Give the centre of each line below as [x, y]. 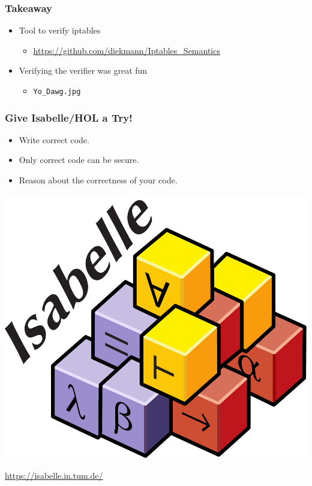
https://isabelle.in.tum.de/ [54, 475]
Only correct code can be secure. [79, 160]
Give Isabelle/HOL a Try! [69, 117]
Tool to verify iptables [60, 30]
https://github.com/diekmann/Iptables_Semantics [127, 50]
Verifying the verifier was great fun [83, 70]
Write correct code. [54, 139]
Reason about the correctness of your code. [98, 180]
